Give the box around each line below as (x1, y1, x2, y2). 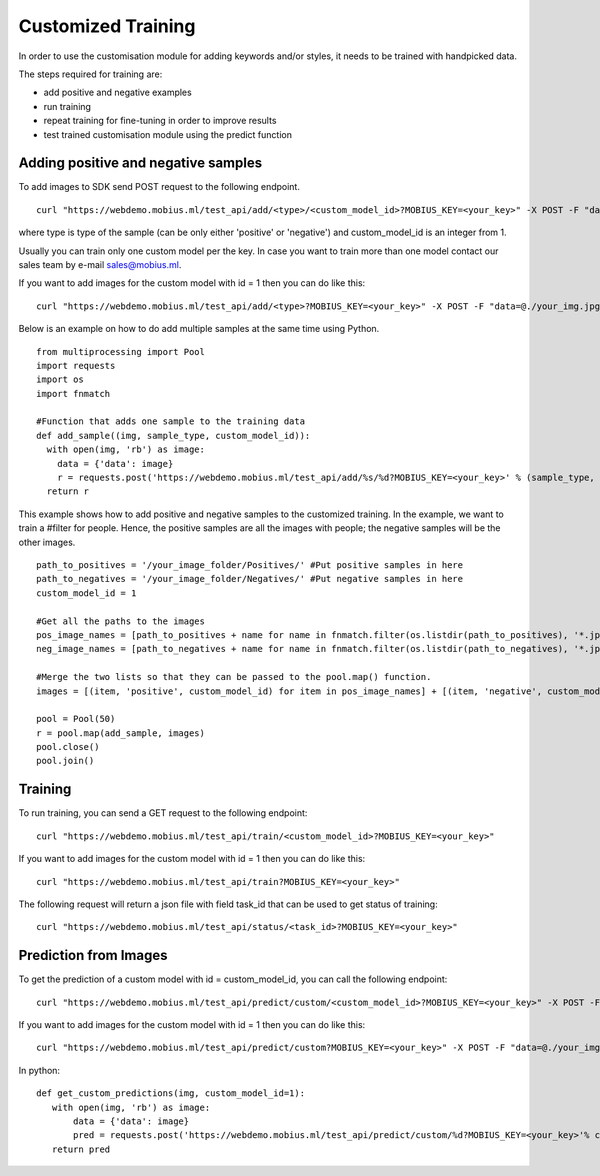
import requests (36, 360, 116, 371)
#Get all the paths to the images (36, 615, 205, 627)
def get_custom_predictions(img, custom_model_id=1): (36, 1088, 305, 1099)
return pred (51, 1143, 111, 1155)
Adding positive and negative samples (18, 155, 263, 172)
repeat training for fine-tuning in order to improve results (43, 115, 277, 127)
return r (46, 486, 90, 497)
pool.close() (36, 741, 100, 753)
